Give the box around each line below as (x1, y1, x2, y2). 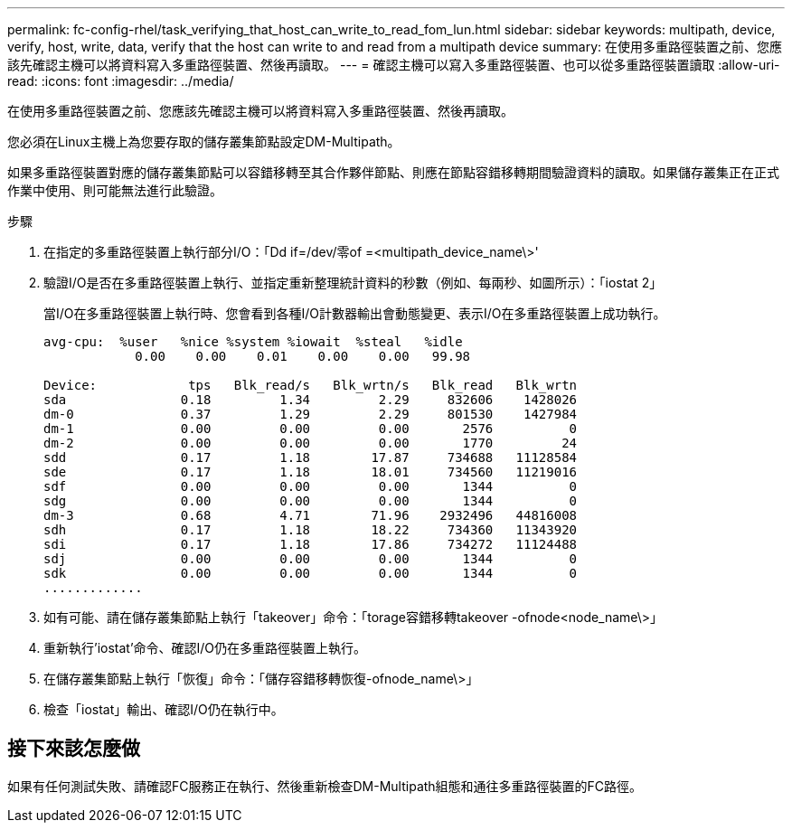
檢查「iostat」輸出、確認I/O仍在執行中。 (43, 702, 284, 717)
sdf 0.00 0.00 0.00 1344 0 (43, 479, 578, 494)
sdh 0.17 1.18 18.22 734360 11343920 (43, 523, 578, 537)
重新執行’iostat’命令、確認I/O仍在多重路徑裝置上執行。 (43, 640, 367, 656)
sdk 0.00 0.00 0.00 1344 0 (43, 566, 578, 580)
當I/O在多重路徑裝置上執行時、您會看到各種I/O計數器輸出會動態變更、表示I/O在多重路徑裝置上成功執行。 (43, 306, 666, 321)
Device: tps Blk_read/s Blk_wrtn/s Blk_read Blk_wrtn (43, 378, 578, 392)
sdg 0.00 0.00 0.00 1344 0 (43, 494, 578, 508)
